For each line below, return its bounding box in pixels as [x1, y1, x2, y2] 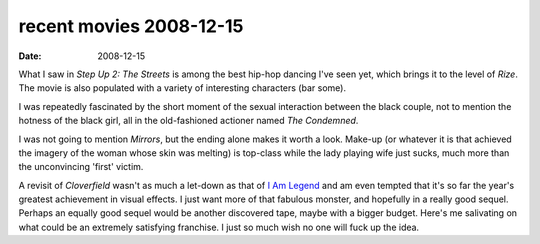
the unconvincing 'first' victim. [18, 161, 144, 173]
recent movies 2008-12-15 [18, 15, 244, 37]
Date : [18, 50, 42, 62]
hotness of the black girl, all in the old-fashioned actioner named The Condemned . [18, 115, 359, 127]
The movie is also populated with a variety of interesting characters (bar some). [18, 82, 347, 94]
